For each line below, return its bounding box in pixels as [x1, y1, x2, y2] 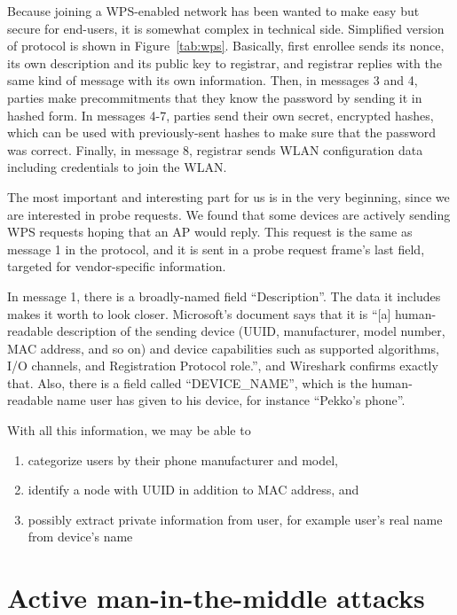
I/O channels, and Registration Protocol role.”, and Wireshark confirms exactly [7, 356, 438, 375]
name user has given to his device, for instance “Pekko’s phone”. [57, 391, 406, 409]
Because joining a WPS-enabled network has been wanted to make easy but [7, 2, 420, 19]
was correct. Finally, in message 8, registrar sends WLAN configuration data [7, 140, 423, 159]
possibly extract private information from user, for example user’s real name [28, 510, 443, 528]
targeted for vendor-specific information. [7, 257, 226, 276]
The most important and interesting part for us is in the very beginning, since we [7, 187, 450, 206]
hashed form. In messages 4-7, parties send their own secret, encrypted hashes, [7, 105, 434, 124]
